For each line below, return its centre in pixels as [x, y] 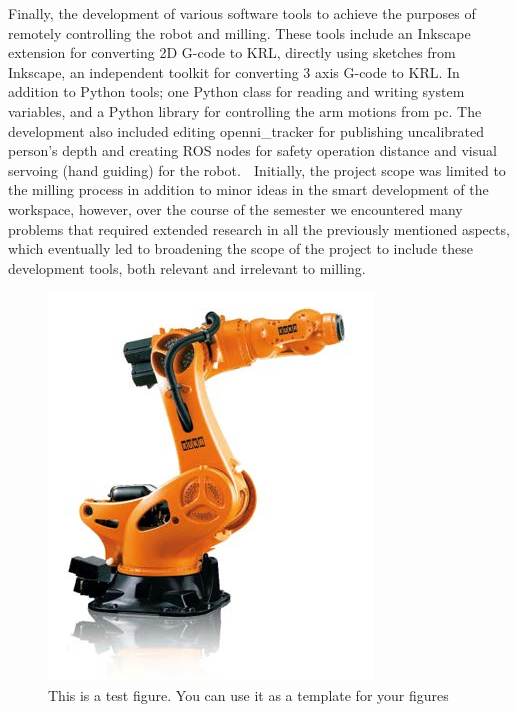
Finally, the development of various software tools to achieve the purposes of [242, 13]
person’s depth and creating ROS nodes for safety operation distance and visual [252, 150]
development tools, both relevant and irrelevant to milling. [187, 267]
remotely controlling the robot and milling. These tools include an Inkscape [239, 32]
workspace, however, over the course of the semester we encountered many [235, 208]
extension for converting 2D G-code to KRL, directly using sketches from [232, 52]
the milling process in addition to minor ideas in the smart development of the [248, 189]
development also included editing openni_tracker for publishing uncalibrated [246, 130]
